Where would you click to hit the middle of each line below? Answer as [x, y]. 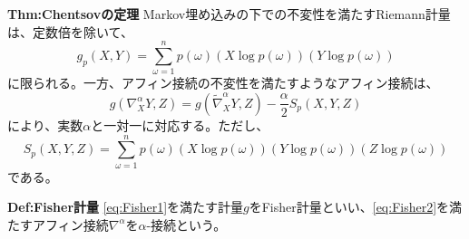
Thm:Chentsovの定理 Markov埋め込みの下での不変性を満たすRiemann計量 [229, 14]
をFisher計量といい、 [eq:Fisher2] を [349, 207]
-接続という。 [186, 224]
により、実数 [45, 124]
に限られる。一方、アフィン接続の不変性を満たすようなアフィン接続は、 [223, 83]
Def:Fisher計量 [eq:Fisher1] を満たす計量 [126, 207]
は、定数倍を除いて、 [70, 31]
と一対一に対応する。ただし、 [180, 124]
